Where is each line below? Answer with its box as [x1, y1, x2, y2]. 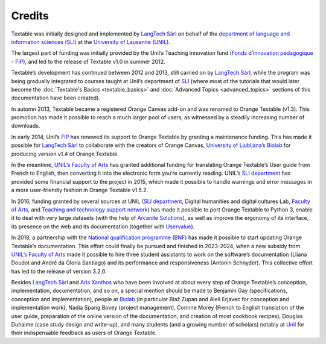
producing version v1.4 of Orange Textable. [11, 150, 119, 157]
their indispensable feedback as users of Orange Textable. [11, 329, 157, 337]
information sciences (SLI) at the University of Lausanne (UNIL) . [11, 38, 170, 45]
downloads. [11, 122, 40, 130]
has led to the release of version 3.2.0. [11, 267, 107, 275]
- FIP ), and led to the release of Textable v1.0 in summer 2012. [11, 58, 165, 65]
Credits [11, 9, 50, 22]
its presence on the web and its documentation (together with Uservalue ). [11, 223, 195, 230]
